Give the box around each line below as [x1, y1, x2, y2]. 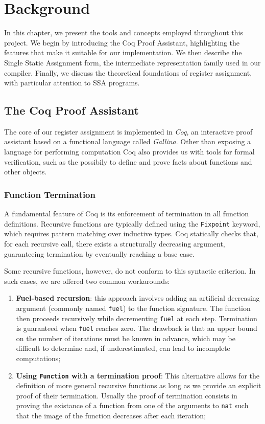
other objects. [4, 166, 47, 177]
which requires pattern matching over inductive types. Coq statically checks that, [4, 228, 258, 239]
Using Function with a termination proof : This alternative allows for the [16, 370, 260, 381]
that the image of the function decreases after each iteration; [16, 410, 206, 421]
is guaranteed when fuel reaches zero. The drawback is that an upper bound [16, 323, 257, 333]
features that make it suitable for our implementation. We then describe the [4, 47, 242, 58]
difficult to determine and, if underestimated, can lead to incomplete [16, 343, 230, 353]
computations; [16, 353, 61, 364]
